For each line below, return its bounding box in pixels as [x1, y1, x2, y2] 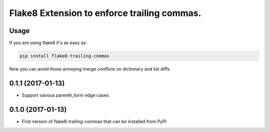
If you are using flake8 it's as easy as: [9, 40, 87, 46]
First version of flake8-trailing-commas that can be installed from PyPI [21, 118, 167, 124]
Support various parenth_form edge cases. [21, 92, 110, 98]
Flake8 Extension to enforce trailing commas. [9, 7, 201, 18]
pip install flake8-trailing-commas [19, 53, 110, 59]
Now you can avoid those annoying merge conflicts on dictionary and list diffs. [9, 66, 171, 72]
